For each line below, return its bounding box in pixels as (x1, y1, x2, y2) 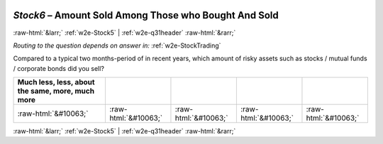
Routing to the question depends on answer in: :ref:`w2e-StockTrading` (13, 41, 221, 50)
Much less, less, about (17, 77, 95, 87)
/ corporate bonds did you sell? (13, 64, 104, 72)
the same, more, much (17, 86, 95, 96)
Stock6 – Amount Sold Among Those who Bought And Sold (13, 9, 279, 21)
